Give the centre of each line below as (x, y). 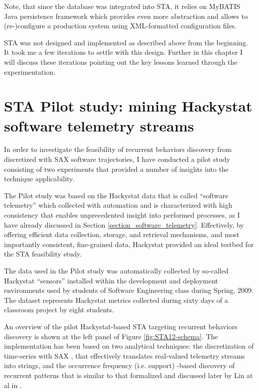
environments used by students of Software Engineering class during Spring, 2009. (129, 290)
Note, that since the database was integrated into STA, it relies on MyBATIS (122, 6)
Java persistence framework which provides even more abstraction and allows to (126, 16)
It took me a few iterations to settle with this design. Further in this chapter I (124, 52)
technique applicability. (39, 179)
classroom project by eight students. (59, 310)
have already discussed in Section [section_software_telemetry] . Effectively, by (124, 224)
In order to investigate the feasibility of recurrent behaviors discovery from (118, 149)
